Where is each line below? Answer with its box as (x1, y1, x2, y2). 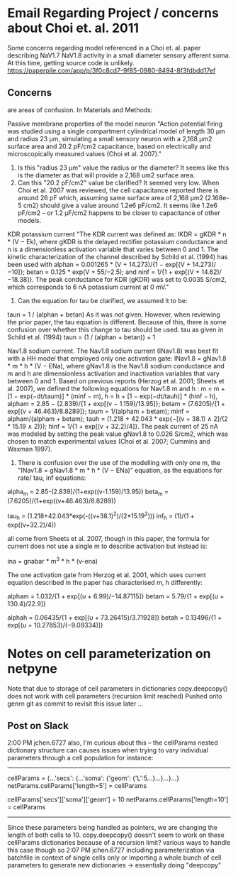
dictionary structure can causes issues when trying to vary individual (7, 746, 209, 755)
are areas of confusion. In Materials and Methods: (7, 105, 153, 114)
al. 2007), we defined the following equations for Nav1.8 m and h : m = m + (7, 384, 225, 393)
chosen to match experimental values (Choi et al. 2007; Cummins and (7, 437, 210, 445)
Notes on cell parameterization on (7, 645, 211, 662)
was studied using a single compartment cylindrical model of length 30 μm (7, 126, 225, 136)
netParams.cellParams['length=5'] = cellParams (7, 782, 147, 790)
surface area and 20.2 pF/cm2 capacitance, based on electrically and (7, 142, 211, 150)
